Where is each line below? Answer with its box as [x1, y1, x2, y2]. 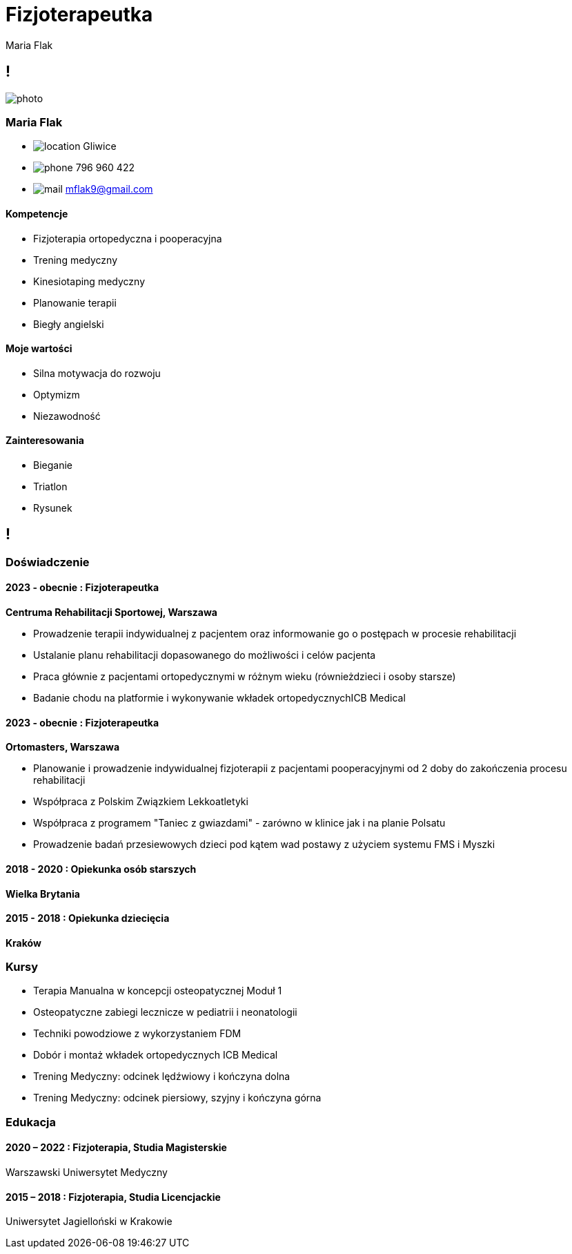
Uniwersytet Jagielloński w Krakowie [6, 1215, 172, 1228]
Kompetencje [6, 207, 68, 220]
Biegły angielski [33, 318, 104, 330]
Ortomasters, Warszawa [6, 741, 120, 753]
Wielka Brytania [6, 887, 80, 900]
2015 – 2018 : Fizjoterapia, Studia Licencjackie [6, 1190, 221, 1203]
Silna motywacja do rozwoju [33, 367, 161, 379]
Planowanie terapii [33, 296, 117, 309]
